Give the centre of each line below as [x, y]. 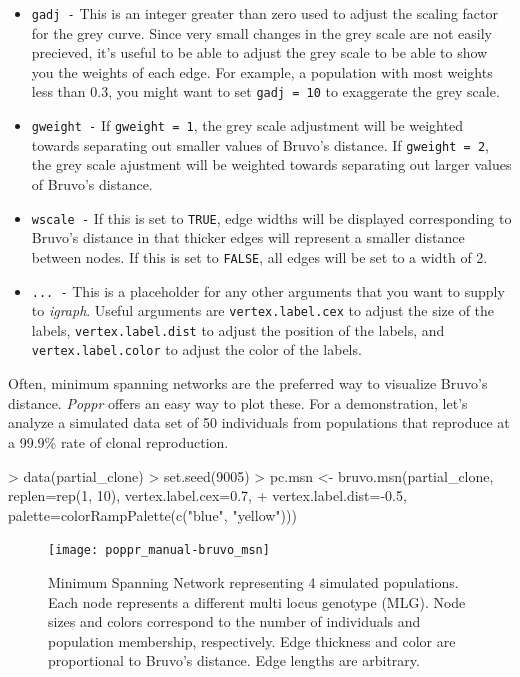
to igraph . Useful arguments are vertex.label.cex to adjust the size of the [263, 310]
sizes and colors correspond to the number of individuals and [234, 621]
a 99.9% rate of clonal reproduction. [118, 441]
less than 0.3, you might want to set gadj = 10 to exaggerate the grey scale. [265, 91]
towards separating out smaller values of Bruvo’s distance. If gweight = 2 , [260, 144]
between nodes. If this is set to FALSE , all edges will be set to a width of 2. [259, 256]
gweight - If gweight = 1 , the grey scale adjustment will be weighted [247, 125]
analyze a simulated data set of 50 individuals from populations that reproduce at [259, 422]
